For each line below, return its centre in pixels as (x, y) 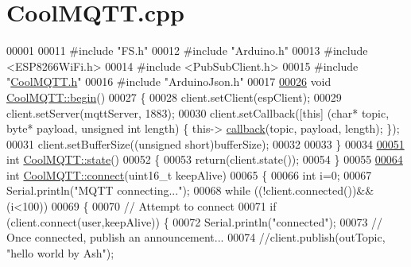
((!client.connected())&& (314, 190)
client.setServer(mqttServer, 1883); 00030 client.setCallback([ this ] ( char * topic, (198, 112)
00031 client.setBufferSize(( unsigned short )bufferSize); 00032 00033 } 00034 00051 (205, 143)
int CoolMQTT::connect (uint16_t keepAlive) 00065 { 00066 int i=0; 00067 (189, 174)
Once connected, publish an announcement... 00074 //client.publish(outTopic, (196, 237)
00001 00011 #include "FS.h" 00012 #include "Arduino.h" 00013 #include (187, 50)
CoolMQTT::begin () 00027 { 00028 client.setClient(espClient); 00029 (174, 97)
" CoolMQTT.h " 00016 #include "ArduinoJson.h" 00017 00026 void (169, 81)
